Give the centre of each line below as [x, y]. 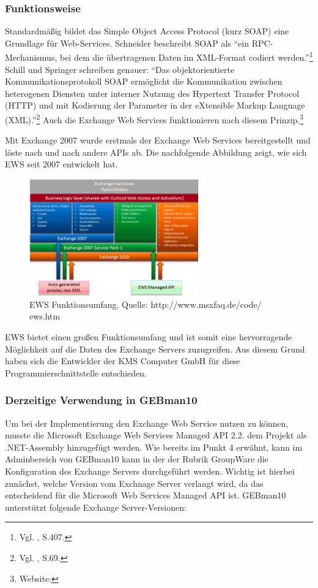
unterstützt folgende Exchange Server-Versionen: [96, 507]
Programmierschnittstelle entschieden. [76, 372]
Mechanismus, [31, 57]
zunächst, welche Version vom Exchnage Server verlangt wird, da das [134, 483]
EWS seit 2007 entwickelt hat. [61, 164]
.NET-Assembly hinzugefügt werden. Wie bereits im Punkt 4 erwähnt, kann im [154, 447]
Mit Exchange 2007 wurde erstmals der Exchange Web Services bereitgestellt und [158, 140]
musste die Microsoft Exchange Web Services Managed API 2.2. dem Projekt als [156, 435]
